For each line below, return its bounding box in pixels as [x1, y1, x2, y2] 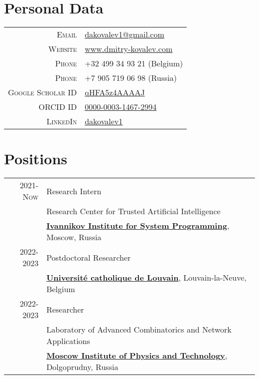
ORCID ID [38, 101, 77, 113]
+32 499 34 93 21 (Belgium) [85, 57, 183, 69]
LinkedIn [46, 115, 77, 127]
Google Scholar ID [8, 86, 77, 98]
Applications [46, 335, 90, 347]
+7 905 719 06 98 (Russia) [85, 72, 177, 84]
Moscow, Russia [46, 231, 102, 243]
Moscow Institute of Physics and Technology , [46, 350, 228, 362]
